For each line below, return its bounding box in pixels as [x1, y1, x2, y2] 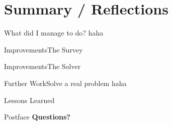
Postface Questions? [4, 111, 70, 122]
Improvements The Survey [4, 44, 83, 54]
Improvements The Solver [4, 61, 81, 71]
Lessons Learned [4, 94, 55, 105]
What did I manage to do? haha [4, 27, 104, 38]
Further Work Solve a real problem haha [4, 77, 127, 88]
